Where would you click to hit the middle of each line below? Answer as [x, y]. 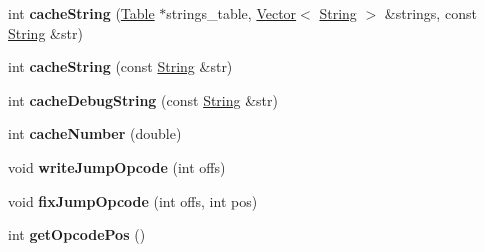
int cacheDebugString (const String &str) [143, 99]
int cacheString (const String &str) [120, 66]
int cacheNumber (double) [95, 133]
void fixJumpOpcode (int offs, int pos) [133, 200]
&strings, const [430, 13]
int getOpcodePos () [77, 234]
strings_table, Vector [231, 13]
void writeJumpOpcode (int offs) [117, 166]
